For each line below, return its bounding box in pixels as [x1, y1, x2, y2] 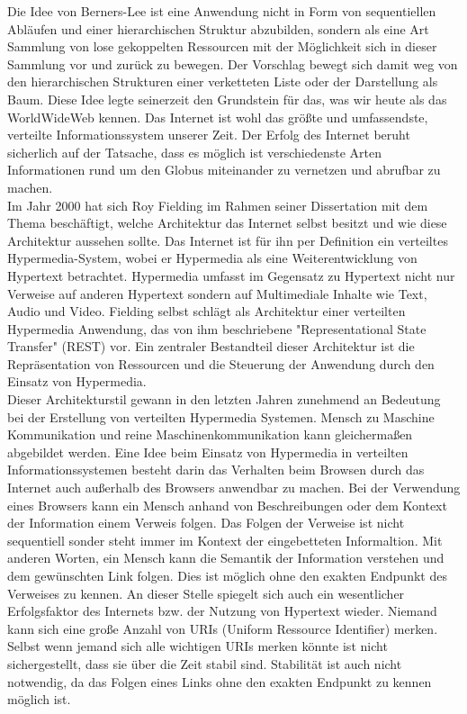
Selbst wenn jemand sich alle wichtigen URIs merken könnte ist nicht [7, 637, 388, 655]
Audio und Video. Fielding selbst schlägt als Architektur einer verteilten [7, 302, 406, 321]
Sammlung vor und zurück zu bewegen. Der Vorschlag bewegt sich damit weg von [7, 54, 458, 73]
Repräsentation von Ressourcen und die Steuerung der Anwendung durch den [7, 354, 435, 373]
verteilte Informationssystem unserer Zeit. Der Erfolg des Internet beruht [7, 125, 410, 144]
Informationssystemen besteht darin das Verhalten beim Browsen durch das [7, 460, 425, 479]
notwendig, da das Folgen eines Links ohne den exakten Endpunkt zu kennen [7, 672, 432, 691]
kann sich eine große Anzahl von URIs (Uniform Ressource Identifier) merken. [7, 619, 438, 637]
